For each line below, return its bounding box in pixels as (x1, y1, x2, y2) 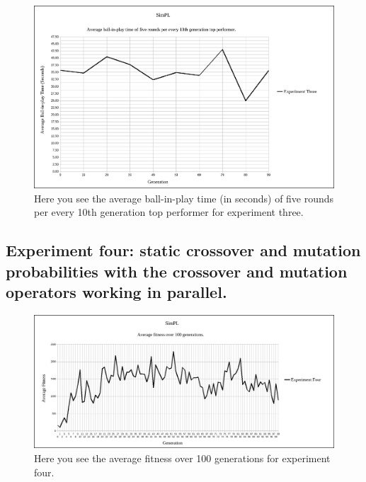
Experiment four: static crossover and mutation (6, 239, 361, 261)
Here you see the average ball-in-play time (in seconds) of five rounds (34, 190, 334, 205)
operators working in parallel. (6, 281, 227, 303)
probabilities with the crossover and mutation (6, 260, 348, 282)
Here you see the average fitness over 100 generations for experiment (34, 450, 331, 465)
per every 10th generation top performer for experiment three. (34, 205, 304, 219)
